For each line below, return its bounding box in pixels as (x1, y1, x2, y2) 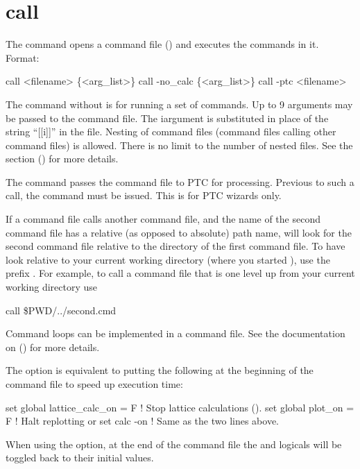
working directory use (6, 280, 98, 294)
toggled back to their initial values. (6, 450, 154, 465)
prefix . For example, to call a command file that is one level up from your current (6, 266, 355, 280)
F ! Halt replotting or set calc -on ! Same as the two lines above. (6, 413, 280, 428)
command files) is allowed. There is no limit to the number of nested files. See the (6, 137, 353, 152)
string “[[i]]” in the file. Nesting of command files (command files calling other (6, 124, 336, 139)
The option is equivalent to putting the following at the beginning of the (6, 363, 314, 377)
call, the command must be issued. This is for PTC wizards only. (6, 188, 282, 203)
